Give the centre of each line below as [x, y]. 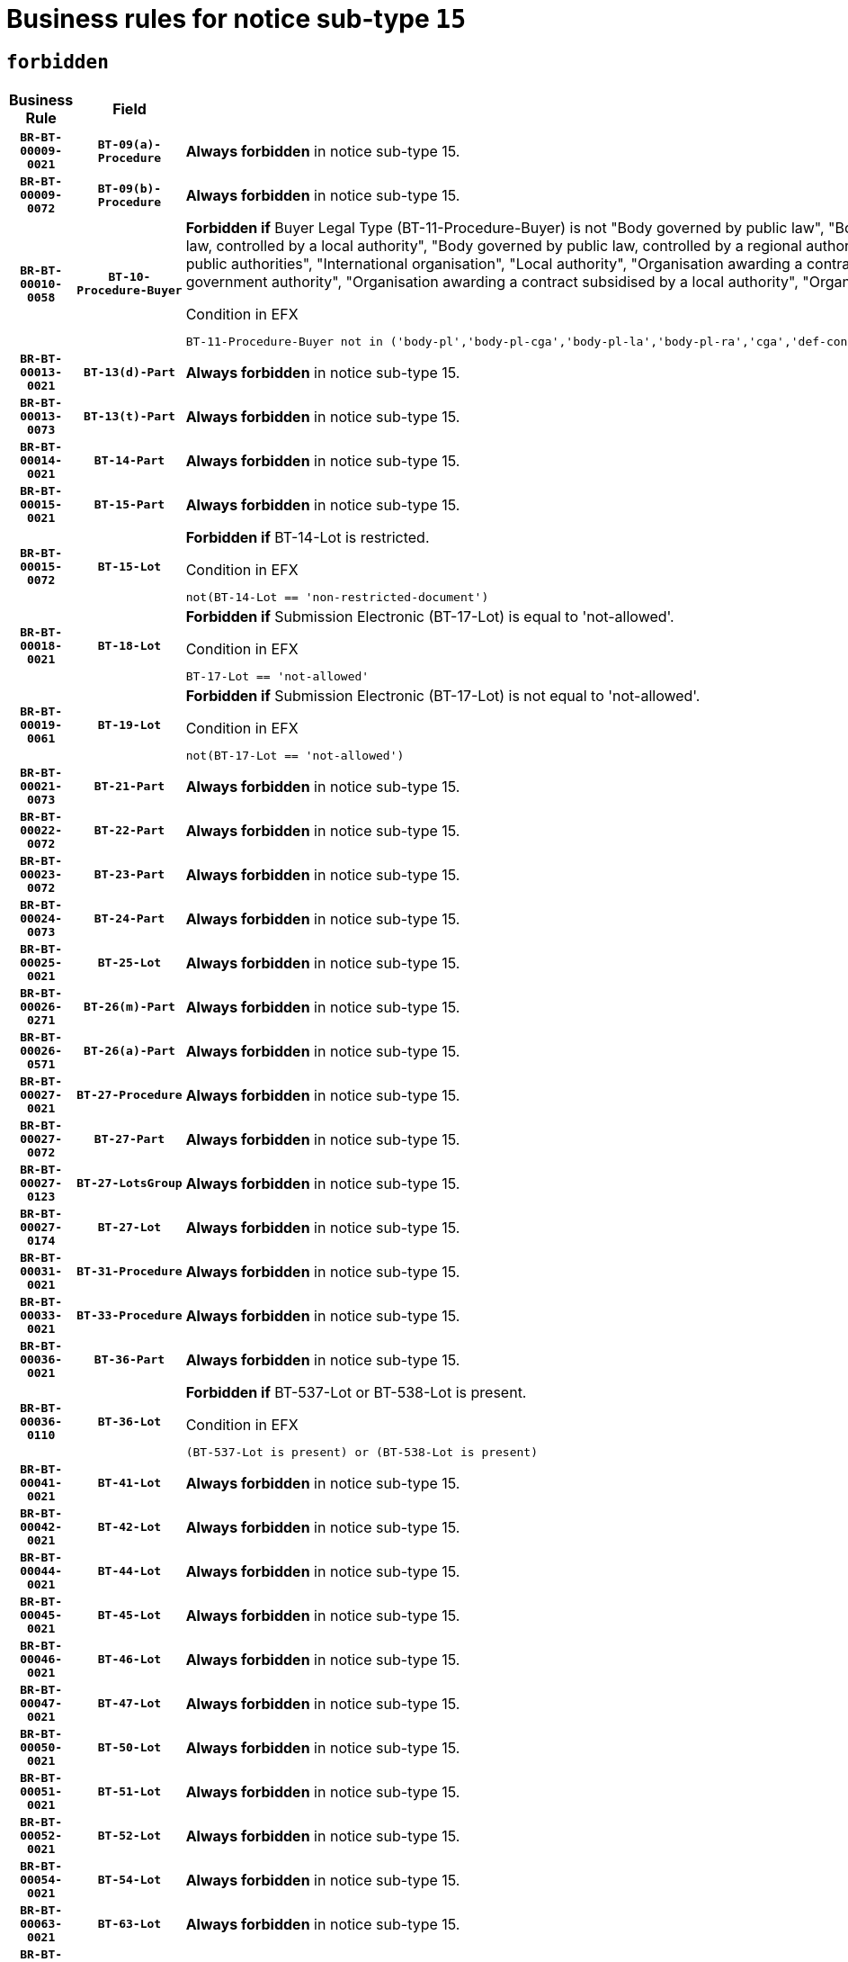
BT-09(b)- [129, 188]
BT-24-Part [129, 919]
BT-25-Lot [129, 963]
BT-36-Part [129, 1360]
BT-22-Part [129, 831]
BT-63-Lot [129, 1924]
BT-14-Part [129, 461]
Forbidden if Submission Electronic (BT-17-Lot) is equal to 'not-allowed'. [430, 617]
